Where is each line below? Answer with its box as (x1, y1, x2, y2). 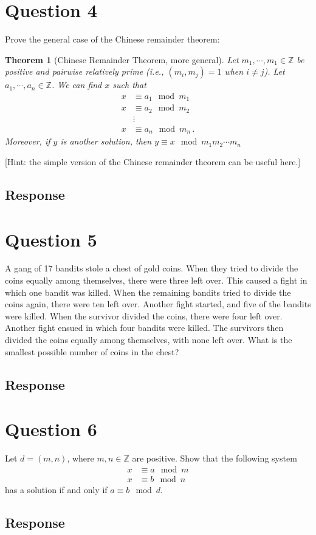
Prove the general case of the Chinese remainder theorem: (5, 33, 220, 46)
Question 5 (5, 227, 97, 251)
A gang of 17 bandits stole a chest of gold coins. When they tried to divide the (5, 262, 298, 274)
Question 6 (5, 417, 97, 441)
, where (67, 452, 94, 465)
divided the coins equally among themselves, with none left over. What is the (5, 333, 292, 346)
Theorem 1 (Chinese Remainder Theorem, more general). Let (5, 53, 239, 66)
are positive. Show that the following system (132, 452, 297, 465)
